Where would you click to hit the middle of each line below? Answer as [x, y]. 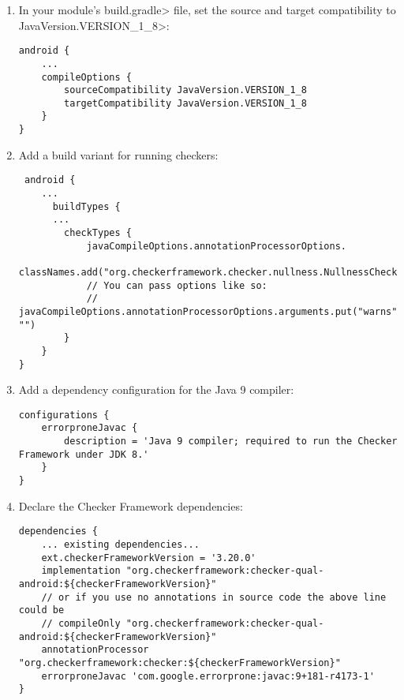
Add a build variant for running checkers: [118, 154]
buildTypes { [86, 206]
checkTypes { [98, 233]
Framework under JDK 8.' [84, 454]
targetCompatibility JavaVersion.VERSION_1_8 [185, 103]
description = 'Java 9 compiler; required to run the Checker [231, 442]
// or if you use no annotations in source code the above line [214, 597]
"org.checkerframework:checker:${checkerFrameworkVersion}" [180, 663]
